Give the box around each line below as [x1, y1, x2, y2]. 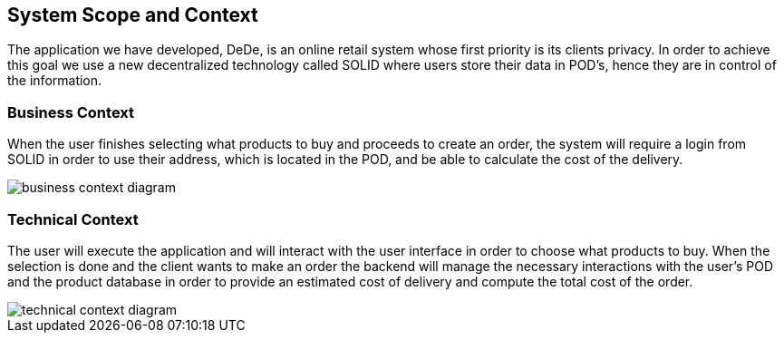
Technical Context [7, 209, 139, 228]
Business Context [7, 102, 135, 121]
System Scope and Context [7, 4, 258, 26]
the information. [7, 73, 102, 89]
